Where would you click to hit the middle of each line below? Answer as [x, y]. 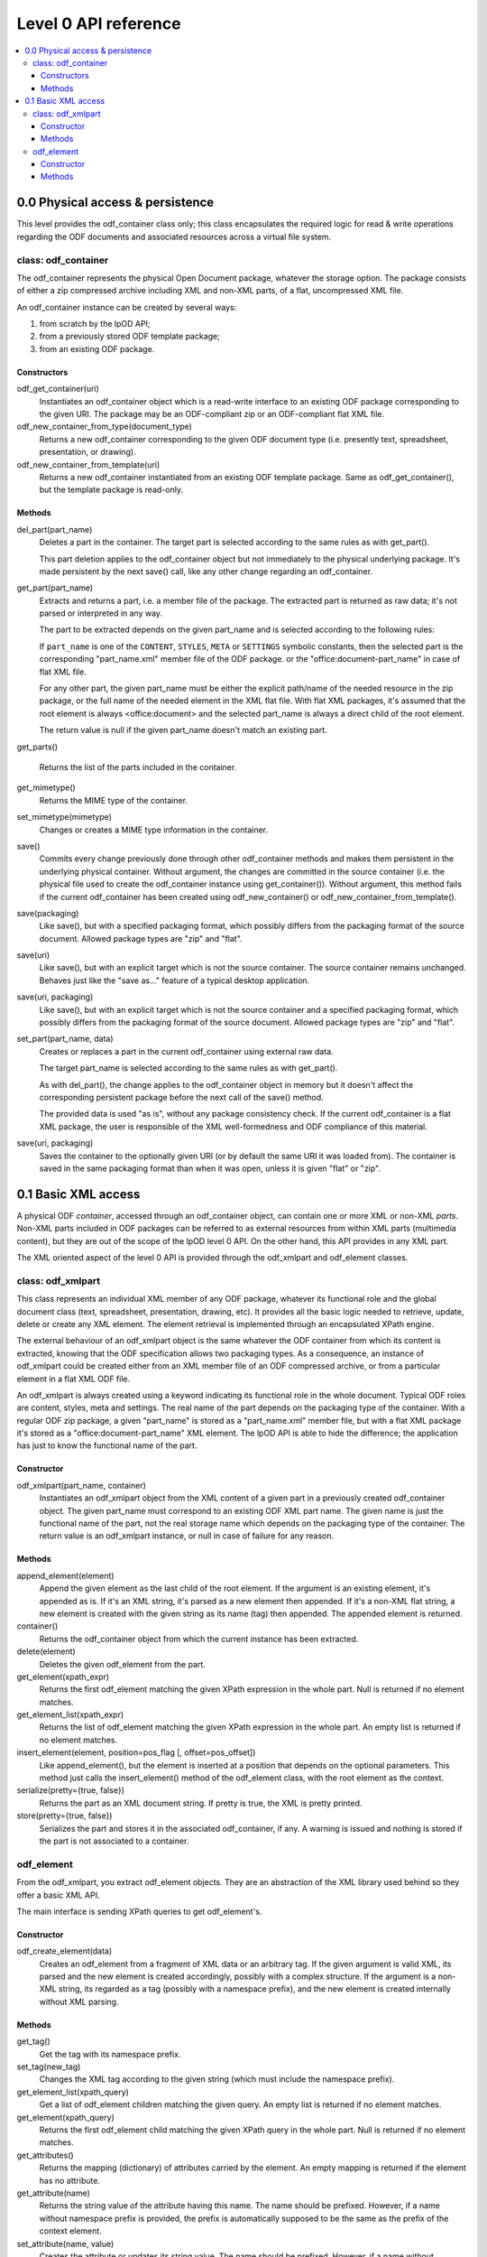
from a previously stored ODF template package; [129, 336]
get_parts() [37, 747]
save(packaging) [48, 913]
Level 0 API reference [99, 23]
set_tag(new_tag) [49, 2067]
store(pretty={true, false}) [64, 1816]
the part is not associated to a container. [114, 1841]
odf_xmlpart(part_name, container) [81, 1485]
